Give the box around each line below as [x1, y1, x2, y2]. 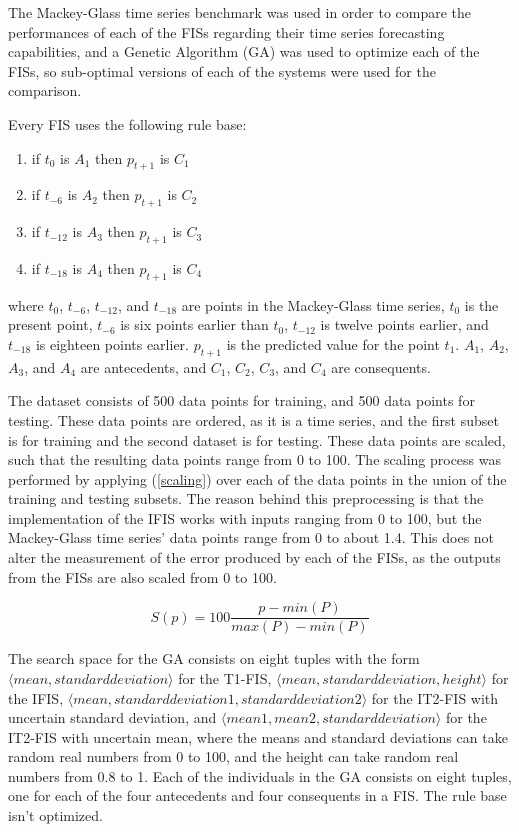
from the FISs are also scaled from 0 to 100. [8, 566, 277, 587]
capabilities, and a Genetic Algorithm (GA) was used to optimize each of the [8, 41, 480, 62]
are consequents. [331, 356, 431, 377]
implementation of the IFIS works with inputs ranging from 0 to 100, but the [8, 507, 482, 528]
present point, [8, 314, 93, 335]
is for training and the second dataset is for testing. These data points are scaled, [8, 429, 506, 450]
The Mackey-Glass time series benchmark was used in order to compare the [8, 2, 472, 22]
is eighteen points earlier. [35, 333, 189, 354]
